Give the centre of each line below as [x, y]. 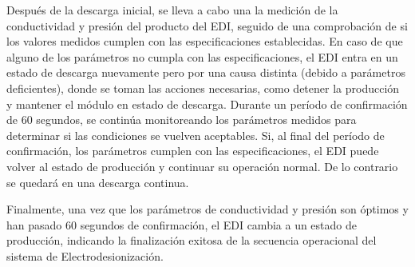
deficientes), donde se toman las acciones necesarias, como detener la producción [203, 88]
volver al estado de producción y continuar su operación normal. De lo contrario [202, 166]
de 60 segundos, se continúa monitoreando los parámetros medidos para [182, 120]
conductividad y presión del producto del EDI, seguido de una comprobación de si [207, 25]
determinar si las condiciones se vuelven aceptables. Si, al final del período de [196, 135]
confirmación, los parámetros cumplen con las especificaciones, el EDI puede [193, 151]
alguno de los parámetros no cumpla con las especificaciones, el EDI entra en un [202, 56]
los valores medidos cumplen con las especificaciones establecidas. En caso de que [205, 41]
